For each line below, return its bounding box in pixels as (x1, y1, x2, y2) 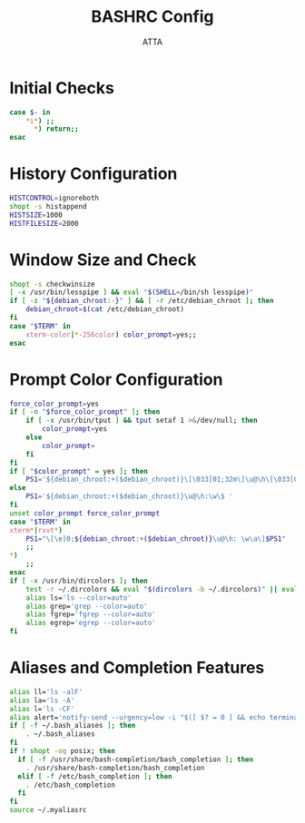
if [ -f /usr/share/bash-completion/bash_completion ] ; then (17, 755, 254, 764)
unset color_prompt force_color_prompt (9, 508, 161, 518)
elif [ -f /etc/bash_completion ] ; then (17, 771, 172, 781)
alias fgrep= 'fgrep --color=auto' (25, 610, 156, 619)
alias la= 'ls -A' (9, 696, 75, 705)
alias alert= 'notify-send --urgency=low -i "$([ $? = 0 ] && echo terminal (9, 712, 302, 722)
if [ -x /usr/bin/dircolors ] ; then (9, 576, 148, 585)
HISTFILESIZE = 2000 (9, 219, 79, 228)
